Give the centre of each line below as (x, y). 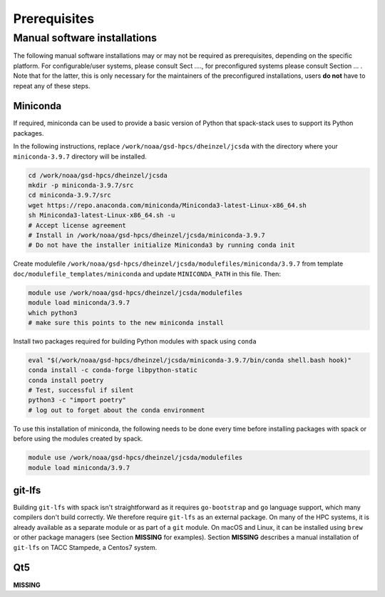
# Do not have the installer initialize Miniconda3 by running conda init (162, 245)
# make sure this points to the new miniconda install (126, 322)
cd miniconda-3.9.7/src (70, 195)
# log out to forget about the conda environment (117, 410)
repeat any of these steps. (52, 86)
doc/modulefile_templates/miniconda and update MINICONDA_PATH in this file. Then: (147, 274)
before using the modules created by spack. (78, 438)
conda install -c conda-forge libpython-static (113, 370)
